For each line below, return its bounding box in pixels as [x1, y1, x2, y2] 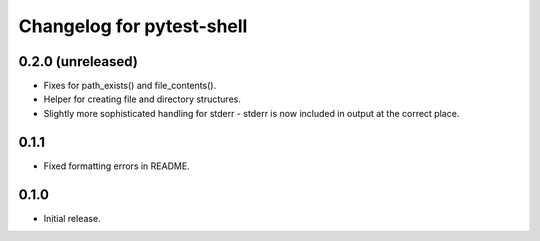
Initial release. [43, 212, 101, 224]
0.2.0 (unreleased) [18, 53, 139, 70]
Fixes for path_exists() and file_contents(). [43, 80, 217, 92]
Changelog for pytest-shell [18, 15, 248, 37]
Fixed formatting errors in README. [43, 160, 190, 172]
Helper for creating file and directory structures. [43, 93, 242, 105]
